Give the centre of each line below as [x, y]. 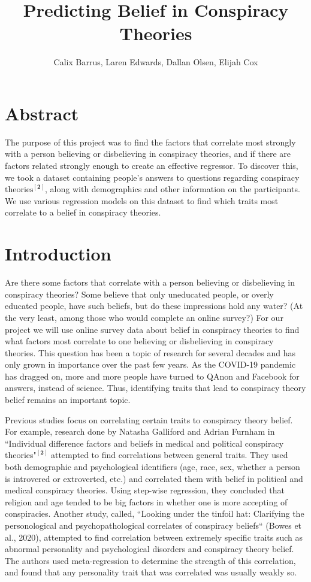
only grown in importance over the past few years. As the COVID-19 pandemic [150, 364]
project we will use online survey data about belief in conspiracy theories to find [152, 329]
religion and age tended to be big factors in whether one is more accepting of [146, 501]
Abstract [42, 113]
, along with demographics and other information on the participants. [173, 189]
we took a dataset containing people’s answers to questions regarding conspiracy [152, 177]
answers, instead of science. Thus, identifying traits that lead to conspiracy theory [155, 388]
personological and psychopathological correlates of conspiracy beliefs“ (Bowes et [153, 525]
